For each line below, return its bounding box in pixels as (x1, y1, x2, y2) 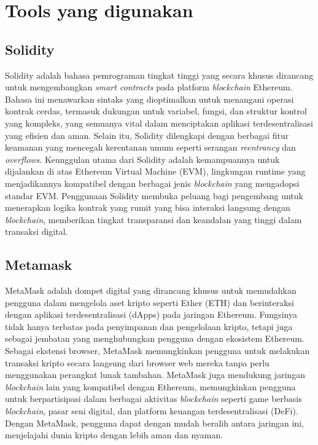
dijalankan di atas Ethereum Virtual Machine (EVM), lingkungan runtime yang (5, 165, 306, 178)
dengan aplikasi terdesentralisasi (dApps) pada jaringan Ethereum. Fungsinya (5, 308, 297, 321)
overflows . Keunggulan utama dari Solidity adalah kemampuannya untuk (5, 152, 280, 165)
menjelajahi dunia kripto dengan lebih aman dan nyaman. (5, 428, 223, 441)
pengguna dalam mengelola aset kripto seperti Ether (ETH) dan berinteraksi (5, 296, 295, 309)
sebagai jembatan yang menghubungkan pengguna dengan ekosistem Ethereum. (5, 332, 304, 345)
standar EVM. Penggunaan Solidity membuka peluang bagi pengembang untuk (5, 189, 303, 202)
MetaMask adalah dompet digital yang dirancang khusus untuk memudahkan (5, 284, 297, 297)
